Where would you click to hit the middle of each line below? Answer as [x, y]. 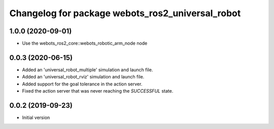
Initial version [36, 118]
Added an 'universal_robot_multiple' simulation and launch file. [88, 70]
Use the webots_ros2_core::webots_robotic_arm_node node [85, 44]
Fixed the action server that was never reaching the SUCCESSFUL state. [98, 91]
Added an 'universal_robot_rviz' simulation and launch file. [83, 77]
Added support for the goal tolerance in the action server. [82, 84]
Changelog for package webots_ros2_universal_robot [125, 13]
